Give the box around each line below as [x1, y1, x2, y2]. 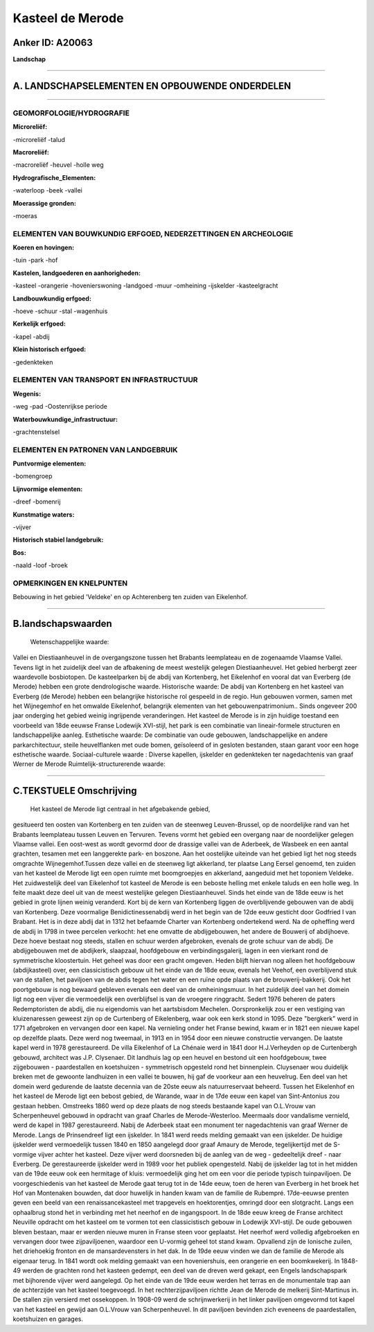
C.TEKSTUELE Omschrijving [12, 785, 138, 797]
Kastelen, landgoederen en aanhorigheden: [12, 269, 141, 277]
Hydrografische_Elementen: [12, 173, 96, 181]
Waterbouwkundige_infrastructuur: [12, 415, 118, 423]
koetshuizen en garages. [12, 1315, 83, 1323]
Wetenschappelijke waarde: [30, 637, 109, 646]
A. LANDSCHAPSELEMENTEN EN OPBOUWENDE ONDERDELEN [12, 80, 292, 91]
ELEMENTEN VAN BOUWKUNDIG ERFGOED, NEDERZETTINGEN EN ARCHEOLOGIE [12, 229, 294, 238]
